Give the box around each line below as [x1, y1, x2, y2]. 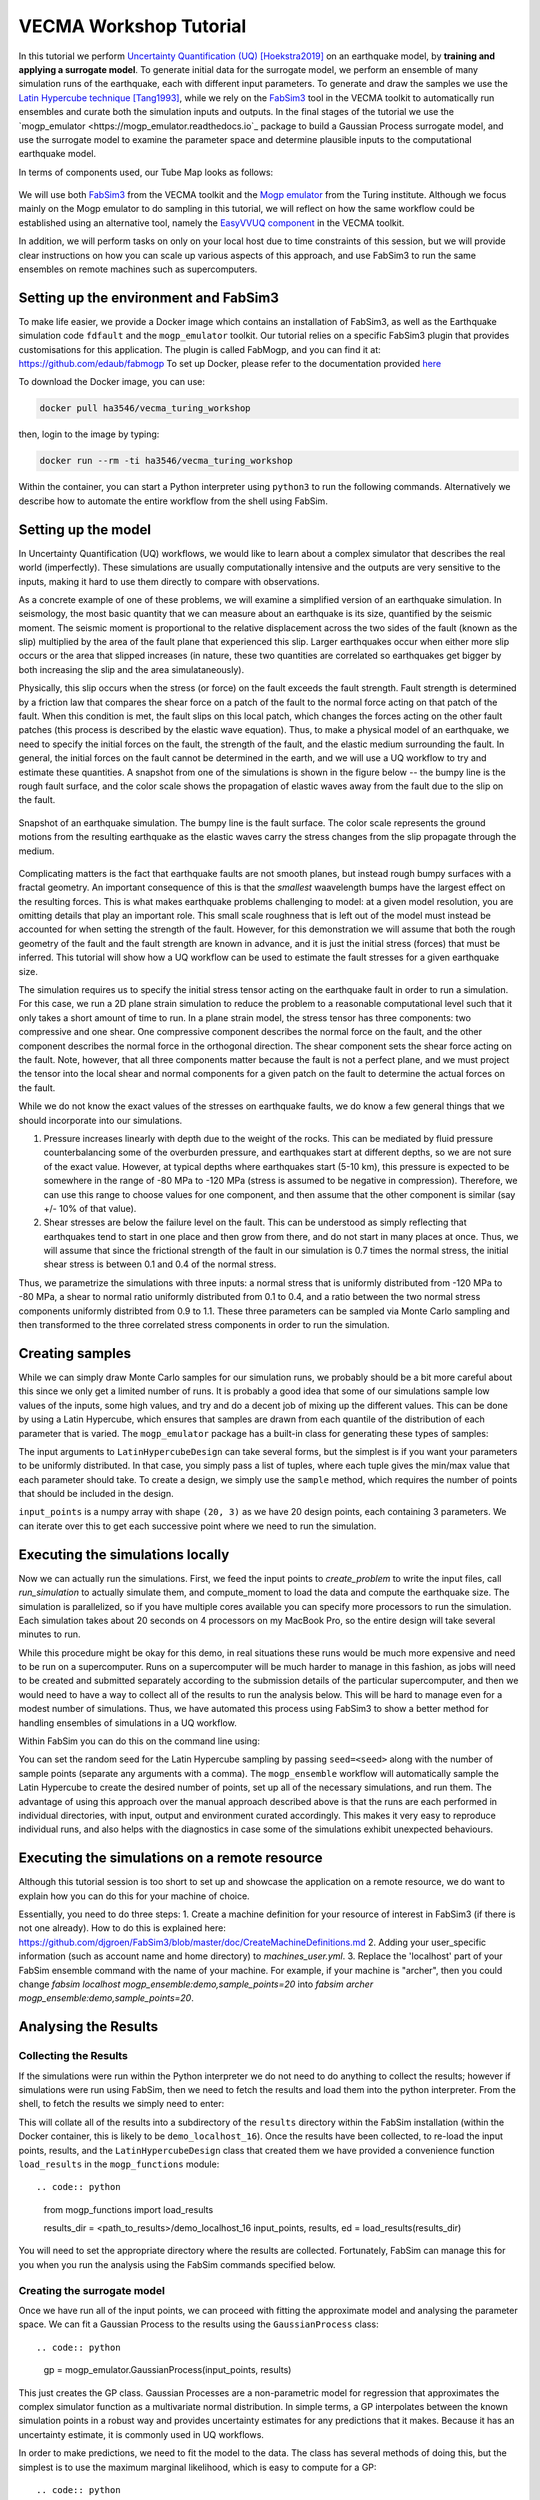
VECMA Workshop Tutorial [18, 15, 247, 37]
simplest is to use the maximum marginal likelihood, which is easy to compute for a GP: [18, 2461, 377, 2473]
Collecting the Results [18, 2049, 129, 2063]
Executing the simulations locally [18, 1546, 230, 1563]
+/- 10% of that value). [43, 1202, 137, 1214]
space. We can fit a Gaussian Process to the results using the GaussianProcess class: [18, 2318, 379, 2330]
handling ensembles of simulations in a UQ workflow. [18, 1716, 237, 1729]
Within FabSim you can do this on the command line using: [18, 1735, 260, 1747]
